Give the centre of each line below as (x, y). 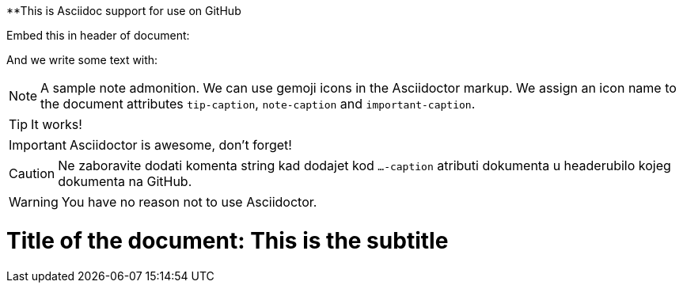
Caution (32, 173)
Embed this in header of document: (98, 35)
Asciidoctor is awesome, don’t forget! (180, 145)
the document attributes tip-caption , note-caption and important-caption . (258, 104)
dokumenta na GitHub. (125, 181)
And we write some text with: (82, 60)
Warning (34, 202)
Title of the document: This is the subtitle (228, 240)
